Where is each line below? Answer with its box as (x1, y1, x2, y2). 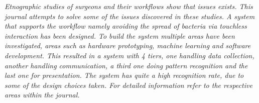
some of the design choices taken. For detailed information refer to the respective (5, 79, 252, 90)
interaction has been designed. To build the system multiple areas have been (5, 30, 235, 41)
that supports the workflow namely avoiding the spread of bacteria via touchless (5, 21, 247, 31)
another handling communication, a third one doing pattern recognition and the (5, 60, 248, 70)
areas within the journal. (5, 89, 80, 100)
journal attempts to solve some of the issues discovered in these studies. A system (5, 11, 255, 21)
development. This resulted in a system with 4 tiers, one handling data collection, (5, 50, 254, 60)
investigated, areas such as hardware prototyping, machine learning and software (5, 40, 251, 51)
